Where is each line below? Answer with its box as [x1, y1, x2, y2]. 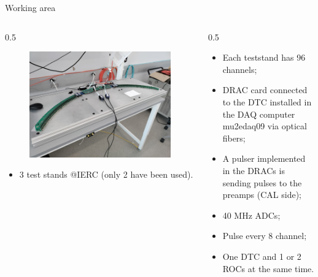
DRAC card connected [222, 83, 308, 96]
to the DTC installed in [222, 95, 312, 108]
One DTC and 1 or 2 [222, 249, 301, 262]
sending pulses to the [222, 176, 302, 189]
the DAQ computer [222, 107, 295, 120]
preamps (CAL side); [222, 188, 302, 201]
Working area [5, 1, 56, 13]
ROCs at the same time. [222, 262, 314, 275]
